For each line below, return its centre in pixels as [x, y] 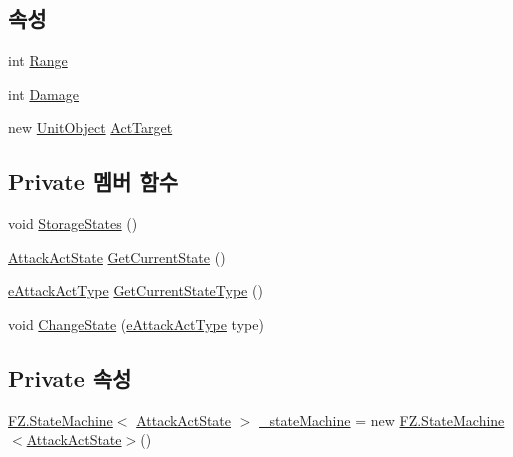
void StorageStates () [73, 223]
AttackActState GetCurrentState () [117, 256]
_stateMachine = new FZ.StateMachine [382, 419]
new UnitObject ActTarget [90, 127]
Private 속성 [70, 377]
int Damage [43, 93]
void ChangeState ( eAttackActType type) [136, 323]
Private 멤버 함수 [93, 181]
